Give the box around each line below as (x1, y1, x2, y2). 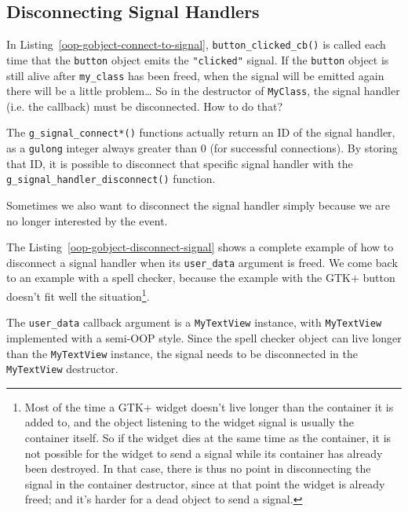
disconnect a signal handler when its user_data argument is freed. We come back (6, 254, 398, 270)
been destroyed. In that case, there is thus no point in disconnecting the (24, 460, 371, 477)
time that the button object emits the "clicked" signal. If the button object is (6, 51, 389, 68)
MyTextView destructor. (6, 360, 118, 377)
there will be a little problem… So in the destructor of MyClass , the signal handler (6, 82, 400, 99)
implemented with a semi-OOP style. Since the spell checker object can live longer (6, 329, 402, 346)
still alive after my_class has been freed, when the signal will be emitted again (6, 67, 384, 83)
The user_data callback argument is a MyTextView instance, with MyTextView (6, 314, 382, 331)
